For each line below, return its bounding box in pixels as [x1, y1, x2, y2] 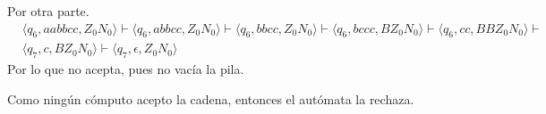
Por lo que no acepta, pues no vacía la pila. [7, 60, 244, 78]
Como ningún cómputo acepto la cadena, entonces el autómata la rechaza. [7, 89, 414, 108]
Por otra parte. [7, 2, 90, 20]
